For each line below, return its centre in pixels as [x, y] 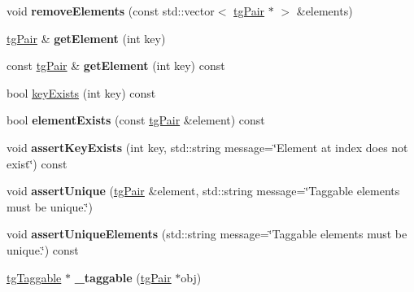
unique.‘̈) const [43, 249]
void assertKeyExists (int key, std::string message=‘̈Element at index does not [207, 147]
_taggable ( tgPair [123, 277]
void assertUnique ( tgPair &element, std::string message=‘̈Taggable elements [203, 191]
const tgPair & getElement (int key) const [116, 65]
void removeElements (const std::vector [111, 11]
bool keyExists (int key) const [81, 92]
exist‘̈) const [37, 163]
